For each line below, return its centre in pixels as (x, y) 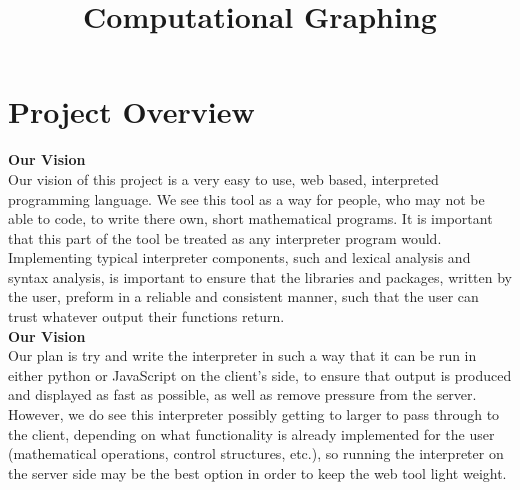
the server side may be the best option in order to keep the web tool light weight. (257, 472)
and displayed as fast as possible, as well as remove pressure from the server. (242, 394)
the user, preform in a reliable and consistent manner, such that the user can (243, 296)
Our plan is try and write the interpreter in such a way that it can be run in (242, 355)
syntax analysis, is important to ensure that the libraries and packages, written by (260, 276)
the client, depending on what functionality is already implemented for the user (251, 433)
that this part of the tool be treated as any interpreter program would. (225, 237)
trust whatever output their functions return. (146, 316)
